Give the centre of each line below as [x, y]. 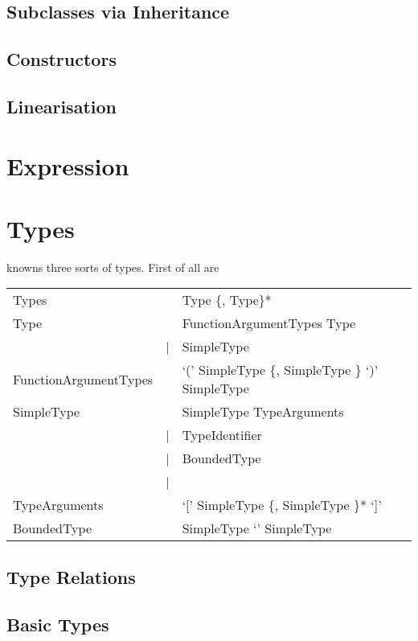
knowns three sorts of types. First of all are [113, 267]
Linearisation [61, 106]
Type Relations [71, 576]
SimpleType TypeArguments [263, 412]
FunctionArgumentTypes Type [269, 323]
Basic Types [58, 624]
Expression [68, 165]
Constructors [61, 59]
